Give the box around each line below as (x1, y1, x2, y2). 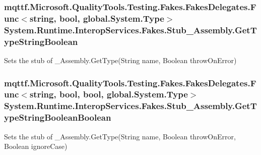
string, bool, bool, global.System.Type (29, 88, 188, 100)
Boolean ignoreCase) (4, 141, 68, 151)
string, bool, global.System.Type (29, 12, 164, 24)
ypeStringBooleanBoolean (4, 111, 111, 124)
